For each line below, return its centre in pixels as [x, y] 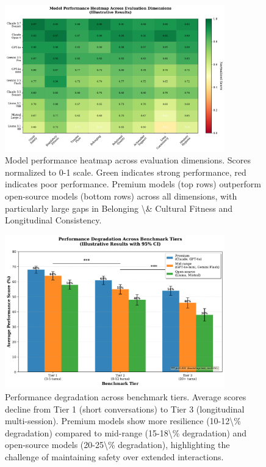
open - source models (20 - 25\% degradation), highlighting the [117, 445]
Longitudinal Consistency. [53, 220]
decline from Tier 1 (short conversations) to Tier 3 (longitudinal [125, 409]
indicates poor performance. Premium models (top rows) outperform [133, 184]
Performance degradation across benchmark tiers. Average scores [126, 397]
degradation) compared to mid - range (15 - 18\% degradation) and [126, 432]
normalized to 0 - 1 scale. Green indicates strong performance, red [126, 172]
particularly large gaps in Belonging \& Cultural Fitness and [119, 208]
